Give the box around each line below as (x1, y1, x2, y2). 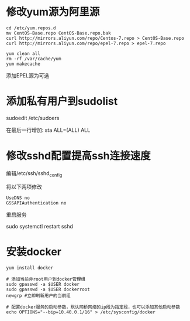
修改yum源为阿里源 (6, 5, 100, 19)
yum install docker (6, 265, 54, 271)
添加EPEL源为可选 (6, 71, 50, 79)
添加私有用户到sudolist (6, 95, 118, 108)
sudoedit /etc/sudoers (6, 114, 60, 121)
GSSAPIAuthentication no (6, 200, 67, 206)
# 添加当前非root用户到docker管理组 (6, 276, 86, 282)
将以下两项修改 (6, 183, 42, 190)
